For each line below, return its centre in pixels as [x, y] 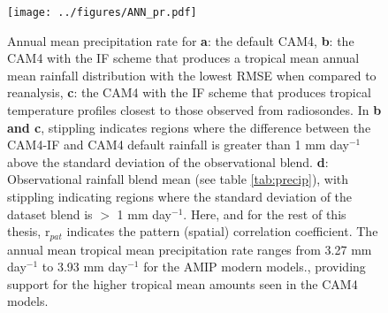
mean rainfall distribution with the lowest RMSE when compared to [192, 75]
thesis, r [29, 231]
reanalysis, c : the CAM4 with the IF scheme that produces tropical [189, 92]
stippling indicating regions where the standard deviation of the [180, 196]
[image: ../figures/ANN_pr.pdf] [102, 12]
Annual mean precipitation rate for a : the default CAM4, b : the [181, 40]
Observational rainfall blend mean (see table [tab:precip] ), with [178, 179]
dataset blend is [50, 214]
